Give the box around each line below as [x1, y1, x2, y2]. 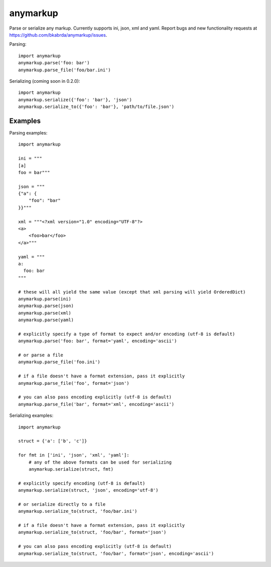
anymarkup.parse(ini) [18, 296, 71, 302]
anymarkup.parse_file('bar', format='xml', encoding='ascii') [18, 401, 175, 407]
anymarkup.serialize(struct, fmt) [28, 466, 114, 472]
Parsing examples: [9, 129, 48, 135]
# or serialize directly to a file [18, 501, 106, 507]
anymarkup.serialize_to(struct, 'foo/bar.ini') [18, 508, 138, 514]
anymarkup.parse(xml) [18, 310, 71, 316]
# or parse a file [18, 352, 64, 358]
